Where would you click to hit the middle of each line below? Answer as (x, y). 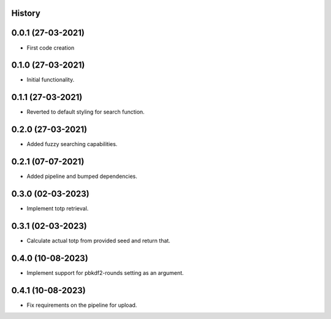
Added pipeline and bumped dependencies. (82, 176)
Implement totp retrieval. (58, 209)
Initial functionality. (51, 80)
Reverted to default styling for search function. (86, 112)
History (26, 13)
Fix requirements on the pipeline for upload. (82, 305)
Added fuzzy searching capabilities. (72, 144)
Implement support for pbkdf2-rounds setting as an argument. (105, 272)
